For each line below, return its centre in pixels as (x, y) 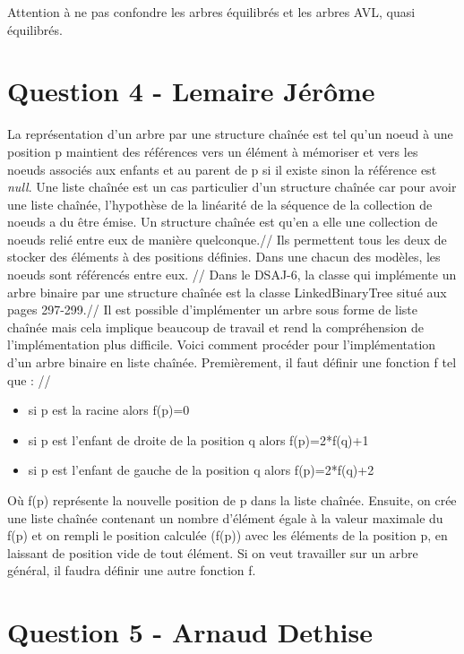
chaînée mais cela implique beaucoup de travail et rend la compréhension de (215, 327)
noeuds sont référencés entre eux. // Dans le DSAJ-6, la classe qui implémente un (232, 275)
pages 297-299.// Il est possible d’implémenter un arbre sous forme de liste (212, 310)
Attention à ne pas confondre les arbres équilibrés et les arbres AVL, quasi (211, 12)
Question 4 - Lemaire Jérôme (191, 91)
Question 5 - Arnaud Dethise (190, 632)
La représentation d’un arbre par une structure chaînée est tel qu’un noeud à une (230, 134)
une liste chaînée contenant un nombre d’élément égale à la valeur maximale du (225, 517)
